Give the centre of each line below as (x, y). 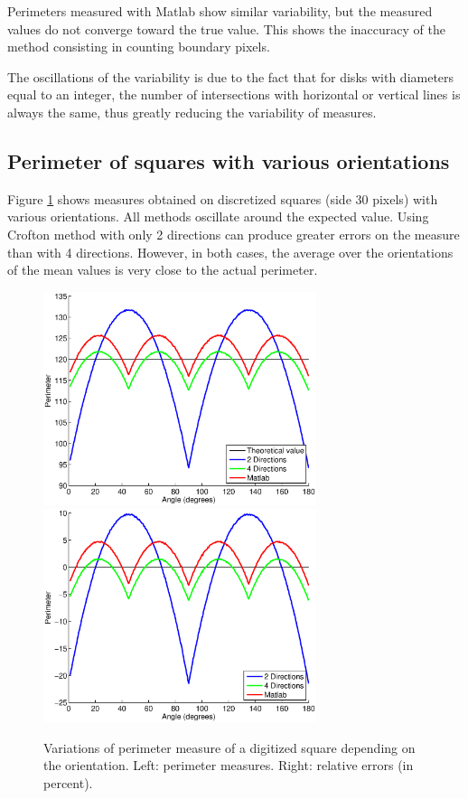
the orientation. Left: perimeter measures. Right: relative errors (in (229, 765)
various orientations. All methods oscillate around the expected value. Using (218, 216)
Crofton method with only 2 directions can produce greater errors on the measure (234, 234)
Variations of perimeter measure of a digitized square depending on (229, 747)
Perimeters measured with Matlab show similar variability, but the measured (220, 11)
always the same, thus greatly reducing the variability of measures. (192, 112)
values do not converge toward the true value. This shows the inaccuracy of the (226, 28)
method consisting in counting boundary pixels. (139, 47)
